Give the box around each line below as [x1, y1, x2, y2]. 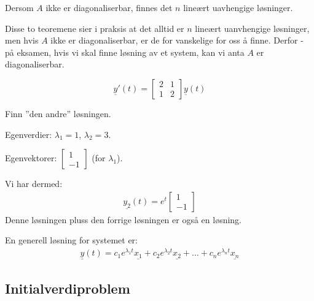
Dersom [5, 1, 34, 13]
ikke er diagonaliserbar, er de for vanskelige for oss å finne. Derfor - [50, 34, 304, 47]
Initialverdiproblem [5, 279, 130, 298]
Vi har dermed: [5, 177, 63, 190]
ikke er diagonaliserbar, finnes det [45, 1, 173, 13]
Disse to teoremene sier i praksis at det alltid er [5, 21, 184, 34]
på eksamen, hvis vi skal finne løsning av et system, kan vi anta [5, 45, 245, 58]
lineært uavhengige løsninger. [183, 1, 293, 13]
